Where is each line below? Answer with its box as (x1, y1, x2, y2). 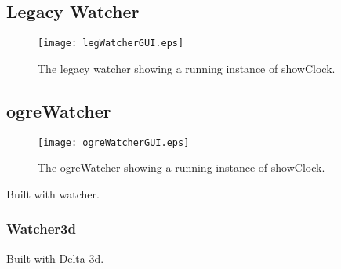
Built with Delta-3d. (6, 249, 104, 266)
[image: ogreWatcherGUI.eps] (38, 136, 190, 148)
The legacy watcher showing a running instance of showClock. (38, 60, 336, 76)
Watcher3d (6, 219, 76, 238)
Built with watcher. (6, 185, 100, 202)
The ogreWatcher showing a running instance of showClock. (38, 159, 325, 176)
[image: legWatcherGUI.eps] (38, 38, 184, 49)
